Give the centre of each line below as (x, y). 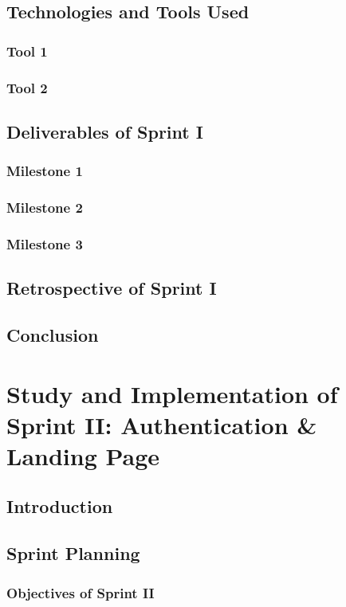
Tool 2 (27, 87)
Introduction (60, 506)
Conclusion (53, 334)
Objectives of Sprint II (81, 592)
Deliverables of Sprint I (105, 131)
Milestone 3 (45, 243)
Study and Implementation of (172, 393)
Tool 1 (27, 51)
